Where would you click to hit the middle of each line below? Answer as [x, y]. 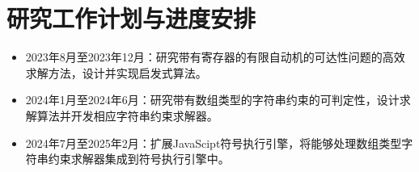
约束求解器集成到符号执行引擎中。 [139, 159]
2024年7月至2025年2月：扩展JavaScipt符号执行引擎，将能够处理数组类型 [214, 143]
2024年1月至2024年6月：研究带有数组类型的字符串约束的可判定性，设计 [212, 100]
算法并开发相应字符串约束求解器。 [127, 115]
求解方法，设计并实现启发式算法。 [116, 72]
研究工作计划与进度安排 [131, 18]
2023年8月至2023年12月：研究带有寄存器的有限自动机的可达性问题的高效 [215, 57]
